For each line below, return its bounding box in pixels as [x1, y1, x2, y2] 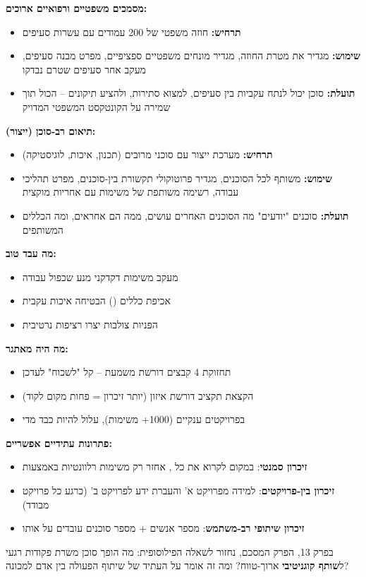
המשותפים [22, 222, 63, 237]
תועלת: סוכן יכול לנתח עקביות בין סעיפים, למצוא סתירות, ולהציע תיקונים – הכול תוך [22, 85, 355, 100]
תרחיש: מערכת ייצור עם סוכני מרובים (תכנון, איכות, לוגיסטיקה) [22, 147, 273, 162]
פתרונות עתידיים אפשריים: [6, 435, 112, 450]
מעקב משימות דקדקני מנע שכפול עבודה [22, 269, 178, 284]
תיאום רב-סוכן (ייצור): [6, 123, 96, 138]
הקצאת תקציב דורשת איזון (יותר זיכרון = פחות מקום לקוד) [22, 388, 254, 403]
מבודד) [22, 496, 49, 511]
